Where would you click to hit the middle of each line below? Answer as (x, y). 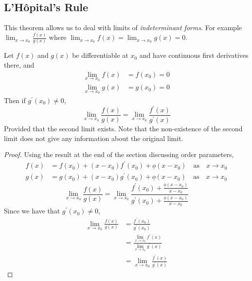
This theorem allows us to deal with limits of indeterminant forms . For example (123, 27)
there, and (19, 65)
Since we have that (32, 211)
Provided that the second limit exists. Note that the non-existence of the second (123, 128)
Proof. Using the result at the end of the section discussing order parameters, (119, 154)
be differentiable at (100, 55)
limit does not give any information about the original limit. (94, 138)
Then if (15, 100)
